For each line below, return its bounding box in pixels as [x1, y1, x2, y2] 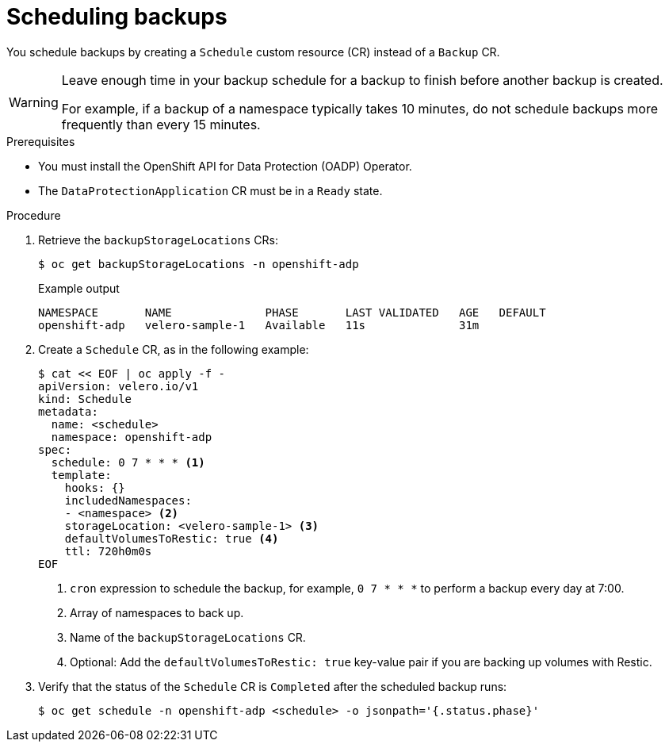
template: [51, 468, 112, 481]
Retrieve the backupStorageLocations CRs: [38, 232, 278, 247]
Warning [9, 94, 59, 110]
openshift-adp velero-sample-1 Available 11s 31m [38, 318, 480, 332]
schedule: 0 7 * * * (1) [51, 455, 205, 469]
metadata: [38, 405, 98, 418]
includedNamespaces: [64, 493, 192, 507]
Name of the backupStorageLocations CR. [70, 630, 306, 644]
